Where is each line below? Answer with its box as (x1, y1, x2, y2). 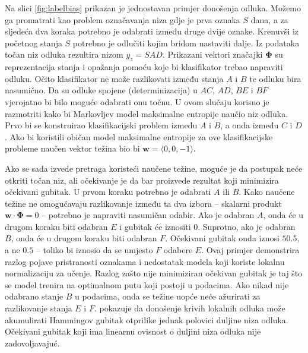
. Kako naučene (239, 185, 295, 198)
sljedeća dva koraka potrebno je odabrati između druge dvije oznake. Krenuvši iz (5, 25, 299, 37)
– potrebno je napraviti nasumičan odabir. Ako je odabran (42, 209, 255, 221)
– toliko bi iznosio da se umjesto (36, 244, 153, 256)
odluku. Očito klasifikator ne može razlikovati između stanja (5, 72, 224, 84)
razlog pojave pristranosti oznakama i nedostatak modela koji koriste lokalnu (5, 255, 285, 267)
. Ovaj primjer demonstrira (201, 244, 300, 256)
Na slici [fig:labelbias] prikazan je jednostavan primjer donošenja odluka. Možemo (5, 2, 301, 14)
